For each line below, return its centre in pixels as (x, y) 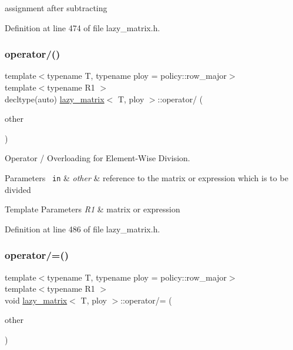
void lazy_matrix (36, 300)
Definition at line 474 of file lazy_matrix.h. (82, 27)
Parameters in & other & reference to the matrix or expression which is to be (146, 177)
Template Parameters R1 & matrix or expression (92, 209)
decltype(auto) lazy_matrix (55, 99)
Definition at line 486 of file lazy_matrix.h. (82, 229)
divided (18, 189)
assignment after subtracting (56, 8)
